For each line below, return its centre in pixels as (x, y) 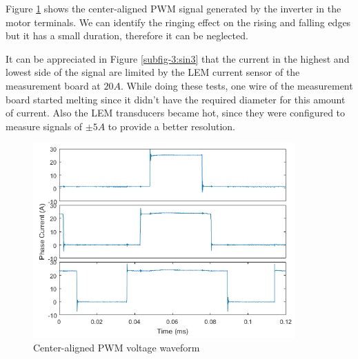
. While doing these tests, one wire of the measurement (237, 85)
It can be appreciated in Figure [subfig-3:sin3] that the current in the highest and (178, 58)
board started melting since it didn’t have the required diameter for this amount (176, 99)
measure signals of (44, 126)
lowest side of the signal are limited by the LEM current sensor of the (153, 72)
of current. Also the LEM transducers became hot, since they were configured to (176, 113)
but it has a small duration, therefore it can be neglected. (127, 35)
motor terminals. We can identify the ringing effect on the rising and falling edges (178, 22)
